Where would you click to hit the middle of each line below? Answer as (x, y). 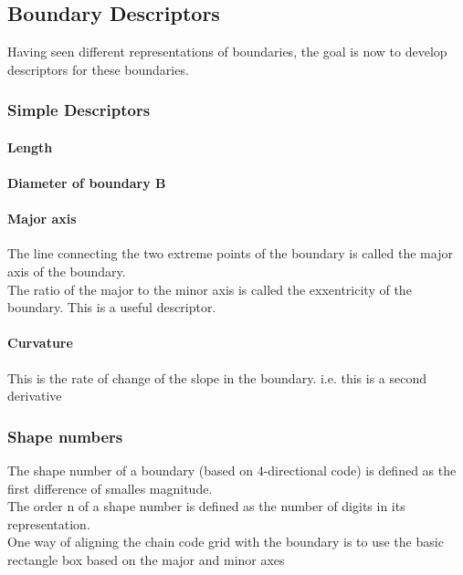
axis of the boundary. (67, 271)
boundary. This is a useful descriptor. (112, 307)
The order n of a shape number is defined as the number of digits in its (206, 506)
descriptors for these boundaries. (98, 69)
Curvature (40, 343)
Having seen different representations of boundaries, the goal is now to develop (227, 52)
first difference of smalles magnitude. (110, 488)
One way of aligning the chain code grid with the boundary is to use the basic (226, 542)
